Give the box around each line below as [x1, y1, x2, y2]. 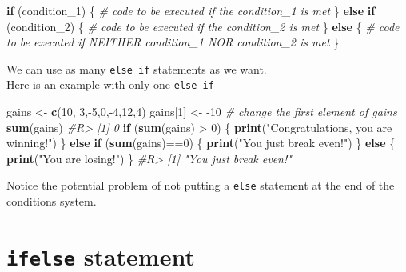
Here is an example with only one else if [6, 76, 214, 93]
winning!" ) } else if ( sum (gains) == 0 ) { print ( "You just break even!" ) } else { [6, 134, 396, 151]
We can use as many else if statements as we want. [6, 60, 267, 77]
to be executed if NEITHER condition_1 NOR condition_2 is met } [6, 34, 340, 50]
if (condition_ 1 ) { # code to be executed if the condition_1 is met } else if [6, 2, 376, 18]
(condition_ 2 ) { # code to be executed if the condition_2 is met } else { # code [6, 18, 400, 34]
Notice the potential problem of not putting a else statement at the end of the [6, 177, 395, 194]
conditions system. [6, 193, 97, 210]
